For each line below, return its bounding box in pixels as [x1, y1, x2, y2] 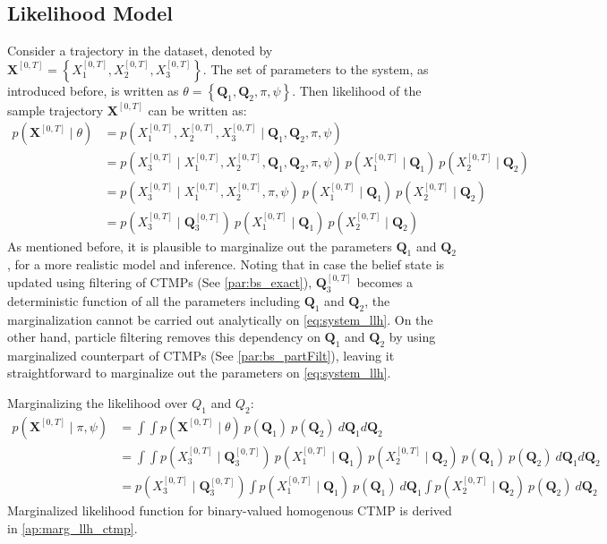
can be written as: [148, 100, 247, 119]
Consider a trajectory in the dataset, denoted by [7, 41, 273, 60]
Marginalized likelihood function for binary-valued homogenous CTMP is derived [7, 500, 452, 519]
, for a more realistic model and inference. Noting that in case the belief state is [7, 255, 445, 274]
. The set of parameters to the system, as [202, 59, 429, 78]
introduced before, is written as [7, 81, 179, 99]
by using [389, 327, 436, 346]
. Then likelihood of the [292, 81, 422, 99]
